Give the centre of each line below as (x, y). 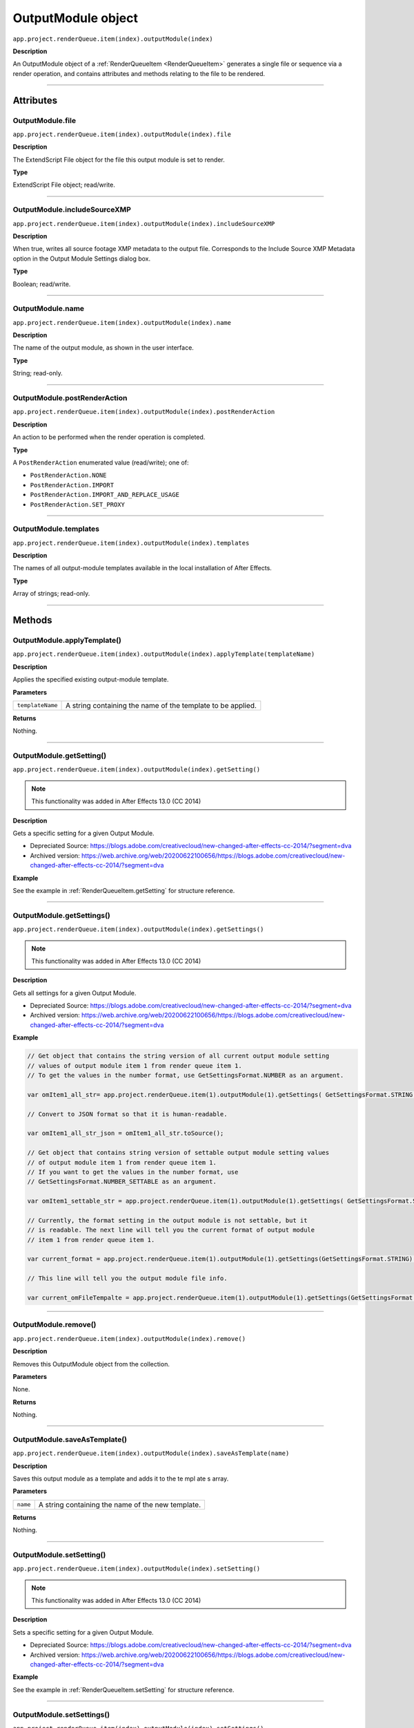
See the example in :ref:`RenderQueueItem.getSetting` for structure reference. (124, 890)
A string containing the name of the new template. (120, 1505)
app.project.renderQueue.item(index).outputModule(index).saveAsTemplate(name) (151, 1454)
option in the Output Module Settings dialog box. (82, 259)
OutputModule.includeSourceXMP (72, 209)
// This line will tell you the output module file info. (127, 1278)
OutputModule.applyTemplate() (67, 640)
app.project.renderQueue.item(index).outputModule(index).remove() (129, 1339)
